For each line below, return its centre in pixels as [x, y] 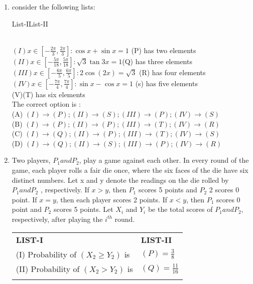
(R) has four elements [172, 72]
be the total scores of [180, 209]
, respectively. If [65, 190]
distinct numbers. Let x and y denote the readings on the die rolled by [120, 180]
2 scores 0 [224, 190]
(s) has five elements [166, 83]
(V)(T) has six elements [48, 94]
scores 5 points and [168, 190]
